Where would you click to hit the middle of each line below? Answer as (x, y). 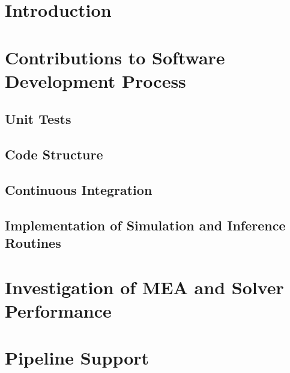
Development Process (95, 80)
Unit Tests (38, 119)
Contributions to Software (115, 57)
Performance (58, 310)
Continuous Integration (79, 189)
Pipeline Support (77, 358)
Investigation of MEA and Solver (144, 287)
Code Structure (54, 154)
